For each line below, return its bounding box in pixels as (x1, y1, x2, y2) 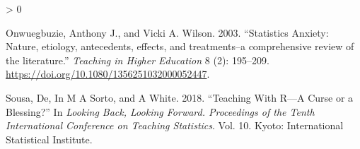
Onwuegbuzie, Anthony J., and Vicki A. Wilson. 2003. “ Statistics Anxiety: (6, 25, 329, 40)
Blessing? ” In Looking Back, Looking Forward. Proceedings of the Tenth (6, 104, 315, 119)
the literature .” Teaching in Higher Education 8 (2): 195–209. (6, 52, 269, 67)
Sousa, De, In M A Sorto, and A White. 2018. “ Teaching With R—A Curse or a (6, 90, 354, 105)
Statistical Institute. (6, 131, 93, 146)
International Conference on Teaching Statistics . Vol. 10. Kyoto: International (6, 118, 344, 133)
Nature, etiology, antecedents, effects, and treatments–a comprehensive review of (6, 39, 354, 54)
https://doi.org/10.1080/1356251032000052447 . (6, 66, 210, 81)
